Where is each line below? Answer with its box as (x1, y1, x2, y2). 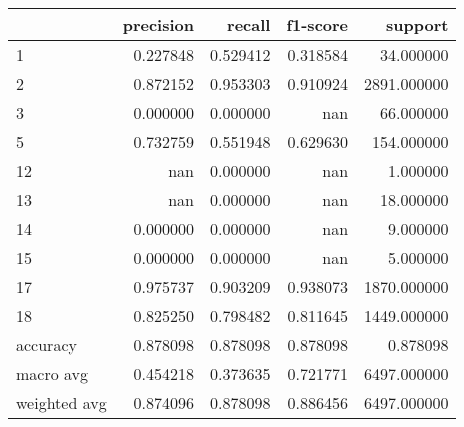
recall (227, 13, 271, 36)
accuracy (16, 333, 77, 356)
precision (122, 13, 194, 36)
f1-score (286, 13, 349, 36)
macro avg (16, 362, 89, 385)
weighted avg (16, 391, 107, 414)
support (386, 13, 449, 36)
